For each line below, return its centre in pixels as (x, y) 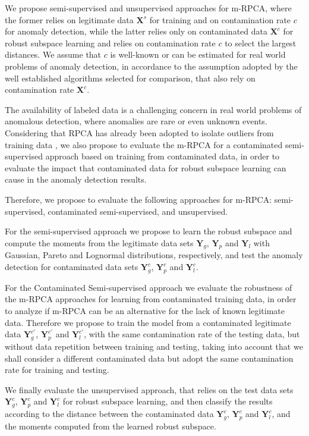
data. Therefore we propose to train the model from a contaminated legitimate (148, 322)
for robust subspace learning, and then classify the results (168, 401)
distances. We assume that (53, 54)
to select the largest (261, 43)
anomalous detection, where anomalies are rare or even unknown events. (136, 121)
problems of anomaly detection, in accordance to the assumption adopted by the (151, 66)
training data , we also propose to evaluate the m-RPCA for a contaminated (144, 144)
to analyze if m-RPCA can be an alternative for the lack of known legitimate (145, 311)
